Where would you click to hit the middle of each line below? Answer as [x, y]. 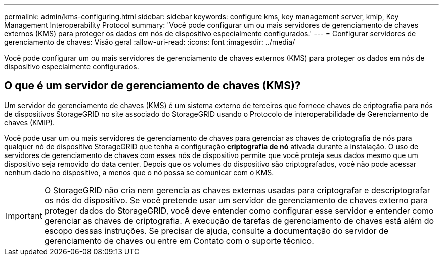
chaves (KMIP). [30, 122]
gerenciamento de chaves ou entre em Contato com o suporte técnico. [179, 241]
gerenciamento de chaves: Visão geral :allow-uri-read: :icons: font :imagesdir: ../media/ [150, 42]
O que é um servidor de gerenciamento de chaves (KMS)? [152, 86]
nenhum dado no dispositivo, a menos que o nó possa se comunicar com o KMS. [139, 172]
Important [24, 215]
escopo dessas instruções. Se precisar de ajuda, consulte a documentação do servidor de [216, 230]
